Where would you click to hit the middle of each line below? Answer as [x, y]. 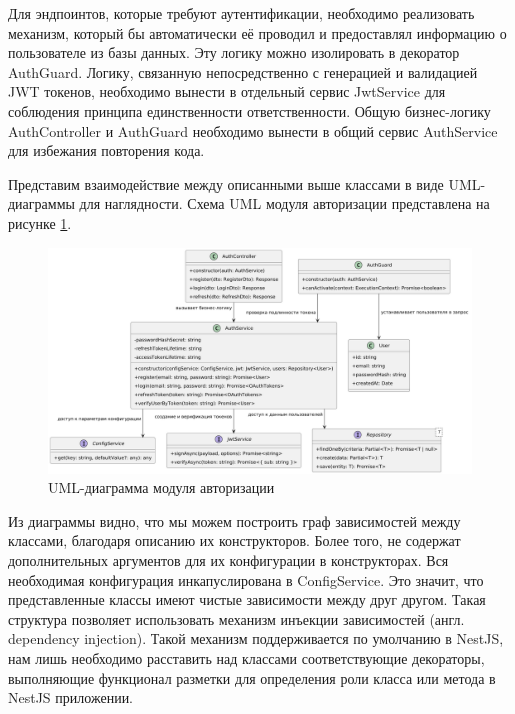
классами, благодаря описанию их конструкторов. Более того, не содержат [234, 540]
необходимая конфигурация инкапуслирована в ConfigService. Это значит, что [246, 579]
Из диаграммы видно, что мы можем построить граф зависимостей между [234, 520]
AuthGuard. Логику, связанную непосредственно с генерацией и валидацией [243, 71]
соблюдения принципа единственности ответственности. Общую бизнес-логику [249, 110]
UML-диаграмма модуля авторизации [161, 487]
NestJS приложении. [71, 697]
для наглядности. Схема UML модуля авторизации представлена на [284, 203]
